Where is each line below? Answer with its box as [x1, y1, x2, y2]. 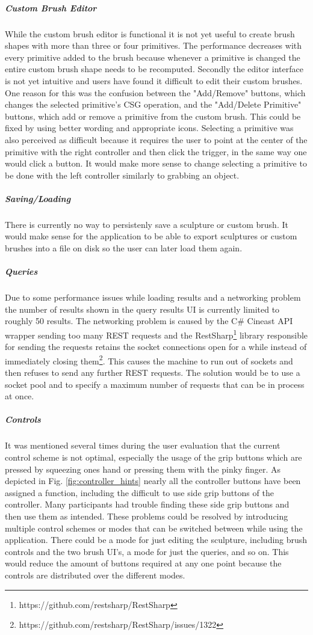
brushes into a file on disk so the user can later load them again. [5, 242, 243, 254]
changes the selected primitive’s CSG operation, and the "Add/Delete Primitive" [5, 98, 302, 111]
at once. [5, 390, 34, 402]
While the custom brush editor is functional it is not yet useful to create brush [5, 27, 295, 40]
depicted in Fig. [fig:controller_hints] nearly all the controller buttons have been [5, 474, 301, 487]
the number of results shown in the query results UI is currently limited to [5, 302, 280, 315]
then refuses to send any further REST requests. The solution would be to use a [5, 366, 300, 379]
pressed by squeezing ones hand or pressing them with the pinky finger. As [5, 462, 281, 475]
